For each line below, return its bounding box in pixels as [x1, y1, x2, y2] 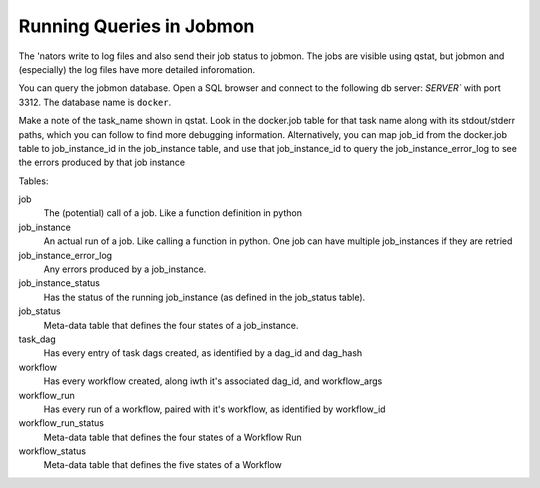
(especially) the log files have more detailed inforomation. [18, 63, 256, 75]
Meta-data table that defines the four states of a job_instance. [43, 319, 299, 331]
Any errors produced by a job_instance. [43, 263, 207, 275]
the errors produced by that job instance [18, 156, 185, 169]
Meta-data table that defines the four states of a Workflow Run [43, 431, 302, 443]
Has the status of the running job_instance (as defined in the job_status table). [43, 291, 366, 303]
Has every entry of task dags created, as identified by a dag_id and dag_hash [43, 347, 363, 359]
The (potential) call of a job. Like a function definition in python [43, 207, 302, 219]
